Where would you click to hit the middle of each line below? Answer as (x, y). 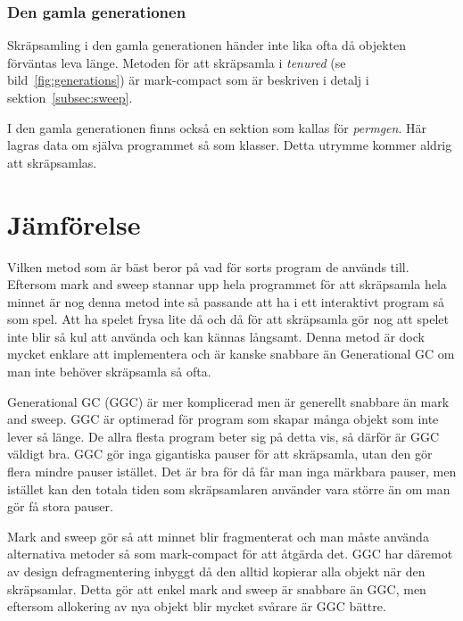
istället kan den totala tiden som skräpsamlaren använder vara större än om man (229, 489)
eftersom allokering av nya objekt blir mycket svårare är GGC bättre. (197, 606)
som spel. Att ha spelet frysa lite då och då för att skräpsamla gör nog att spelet (228, 319)
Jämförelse (74, 224)
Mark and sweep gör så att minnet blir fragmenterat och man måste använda (218, 536)
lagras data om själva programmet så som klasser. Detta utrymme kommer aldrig (230, 145)
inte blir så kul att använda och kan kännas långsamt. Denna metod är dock (216, 336)
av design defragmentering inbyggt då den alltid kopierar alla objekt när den (216, 571)
